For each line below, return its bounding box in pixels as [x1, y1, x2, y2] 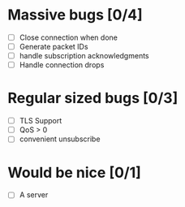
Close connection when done [19, 32, 118, 42]
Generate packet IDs [19, 42, 88, 51]
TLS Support [19, 116, 62, 126]
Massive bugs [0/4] [7, 6, 143, 24]
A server [19, 190, 49, 200]
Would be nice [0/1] [7, 163, 141, 182]
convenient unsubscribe [19, 134, 101, 144]
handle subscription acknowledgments [19, 51, 149, 61]
